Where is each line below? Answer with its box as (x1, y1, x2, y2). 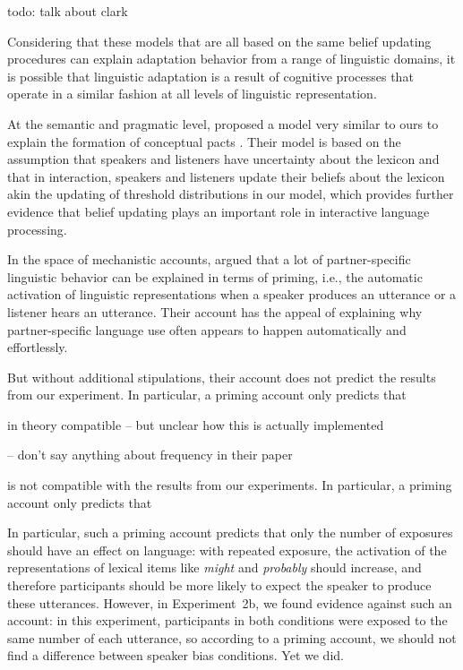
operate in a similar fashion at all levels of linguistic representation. (7, 84, 377, 103)
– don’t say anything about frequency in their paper (7, 445, 293, 464)
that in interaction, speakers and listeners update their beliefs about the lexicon (7, 167, 445, 185)
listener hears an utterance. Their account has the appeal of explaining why (7, 302, 423, 321)
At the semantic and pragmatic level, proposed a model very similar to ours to (7, 114, 439, 133)
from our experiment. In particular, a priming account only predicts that (7, 385, 407, 404)
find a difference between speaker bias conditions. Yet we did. (7, 646, 344, 665)
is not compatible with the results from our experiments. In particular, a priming (7, 476, 452, 494)
